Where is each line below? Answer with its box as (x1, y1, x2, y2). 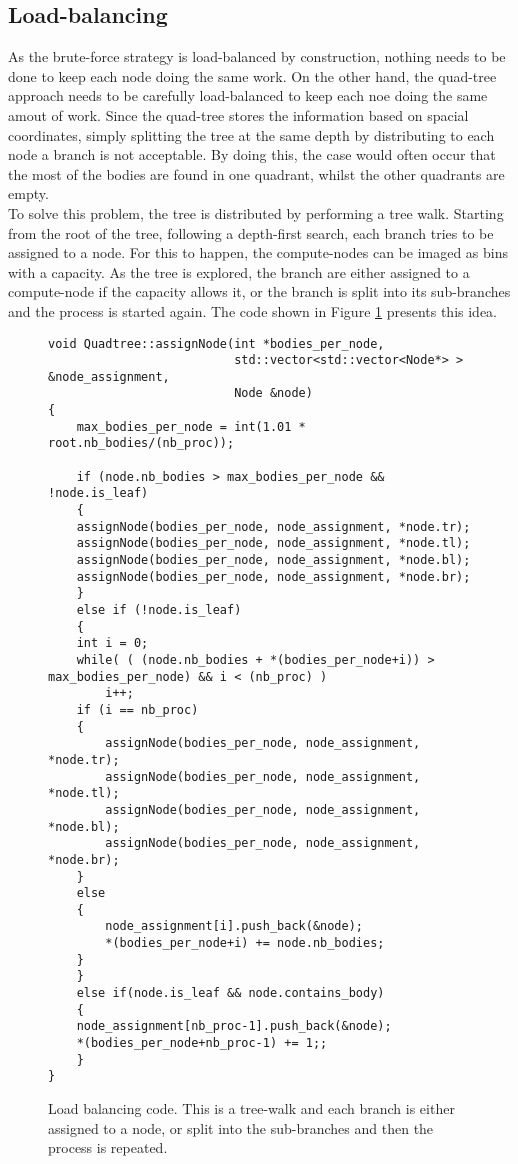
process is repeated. (48, 1137, 168, 1158)
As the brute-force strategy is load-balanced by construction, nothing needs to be (8, 46, 506, 67)
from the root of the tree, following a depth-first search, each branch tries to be (8, 222, 494, 243)
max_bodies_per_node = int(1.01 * (76, 419, 306, 434)
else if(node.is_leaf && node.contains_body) (76, 986, 385, 1001)
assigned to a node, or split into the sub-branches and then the (48, 1117, 434, 1138)
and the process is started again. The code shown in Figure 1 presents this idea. (8, 300, 497, 321)
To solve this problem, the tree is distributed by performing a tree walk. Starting (8, 202, 504, 223)
